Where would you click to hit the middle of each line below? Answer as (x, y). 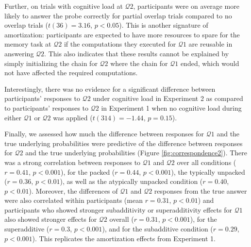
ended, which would (210, 63)
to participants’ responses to (47, 107)
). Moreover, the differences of (73, 190)
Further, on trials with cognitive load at (64, 6)
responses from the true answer (201, 190)
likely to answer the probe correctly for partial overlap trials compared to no (118, 15)
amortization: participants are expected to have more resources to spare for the (122, 34)
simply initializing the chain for (51, 63)
